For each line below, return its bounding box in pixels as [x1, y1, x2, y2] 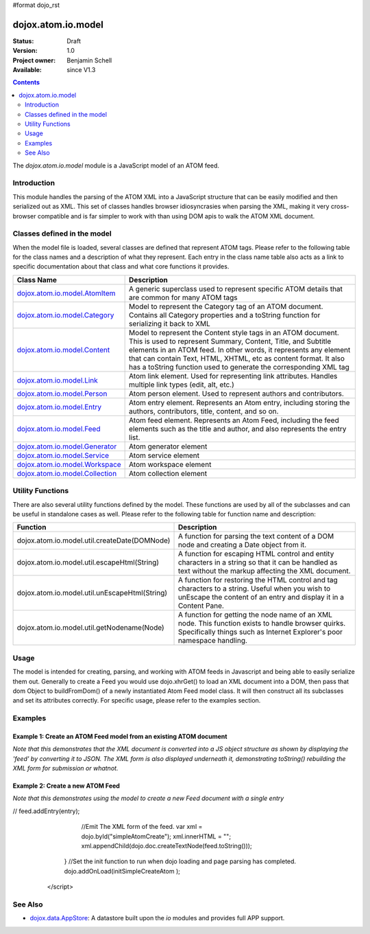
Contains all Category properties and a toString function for [129, 310, 321, 319]
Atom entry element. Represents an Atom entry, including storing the [129, 398, 350, 407]
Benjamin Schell [66, 56, 112, 65]
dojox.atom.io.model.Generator [16, 442, 117, 451]
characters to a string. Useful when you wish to [177, 584, 331, 593]
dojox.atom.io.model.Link [16, 375, 99, 385]
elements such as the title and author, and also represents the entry [129, 424, 347, 433]
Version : [12, 47, 38, 55]
